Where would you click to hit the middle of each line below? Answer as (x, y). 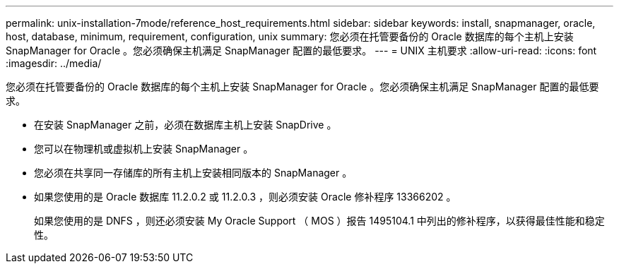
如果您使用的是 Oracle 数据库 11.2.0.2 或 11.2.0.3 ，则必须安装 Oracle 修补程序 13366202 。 (245, 197)
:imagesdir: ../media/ (54, 63)
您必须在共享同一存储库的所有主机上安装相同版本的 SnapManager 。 (193, 173)
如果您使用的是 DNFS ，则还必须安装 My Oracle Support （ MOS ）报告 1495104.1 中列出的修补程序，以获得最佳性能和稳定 (319, 221)
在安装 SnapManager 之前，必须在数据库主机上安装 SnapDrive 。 (185, 125)
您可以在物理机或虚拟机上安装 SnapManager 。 (144, 149)
